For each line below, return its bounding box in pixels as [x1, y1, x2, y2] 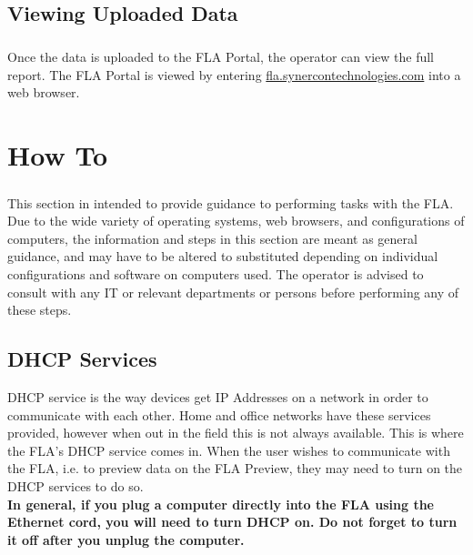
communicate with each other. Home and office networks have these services [7, 405, 431, 424]
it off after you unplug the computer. [7, 530, 245, 549]
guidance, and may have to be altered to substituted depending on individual [7, 247, 438, 266]
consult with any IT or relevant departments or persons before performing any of [7, 282, 459, 301]
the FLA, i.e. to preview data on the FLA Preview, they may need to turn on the [7, 459, 463, 478]
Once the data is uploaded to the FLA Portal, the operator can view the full [7, 47, 435, 66]
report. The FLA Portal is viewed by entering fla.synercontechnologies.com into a [7, 65, 461, 84]
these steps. [7, 300, 72, 319]
